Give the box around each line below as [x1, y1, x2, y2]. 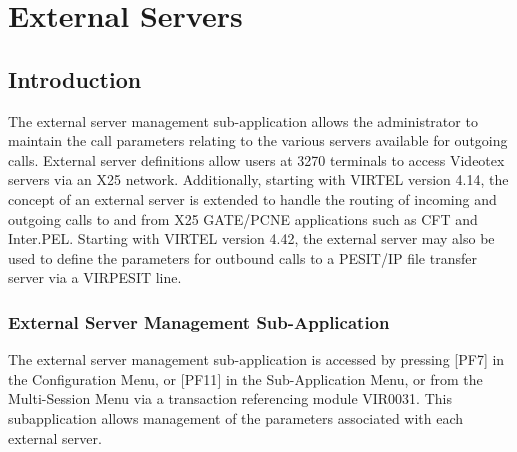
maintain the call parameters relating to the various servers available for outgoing [8, 130, 508, 151]
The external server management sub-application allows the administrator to [8, 110, 478, 131]
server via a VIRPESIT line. [8, 267, 182, 288]
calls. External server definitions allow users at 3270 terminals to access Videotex [8, 149, 505, 170]
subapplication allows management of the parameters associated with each [8, 407, 464, 428]
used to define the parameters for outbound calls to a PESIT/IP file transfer [8, 247, 477, 268]
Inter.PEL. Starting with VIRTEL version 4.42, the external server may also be [8, 228, 495, 249]
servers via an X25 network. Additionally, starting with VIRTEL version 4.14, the [8, 169, 509, 190]
